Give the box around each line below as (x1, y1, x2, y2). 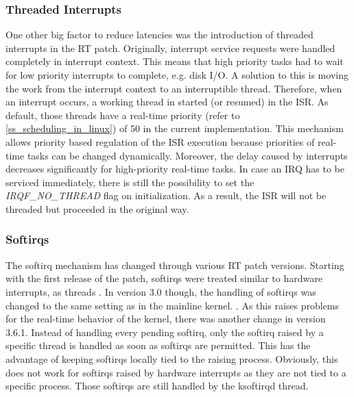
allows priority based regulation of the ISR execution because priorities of (5, 134, 315, 149)
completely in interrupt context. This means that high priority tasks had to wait (5, 54, 344, 68)
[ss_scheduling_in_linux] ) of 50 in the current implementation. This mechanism (5, 121, 344, 136)
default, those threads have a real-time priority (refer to (5, 107, 240, 122)
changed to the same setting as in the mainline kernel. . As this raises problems (5, 298, 340, 312)
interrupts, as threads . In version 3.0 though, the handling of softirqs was (5, 284, 316, 298)
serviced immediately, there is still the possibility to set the (5, 175, 255, 189)
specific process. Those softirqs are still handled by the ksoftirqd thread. (5, 379, 309, 393)
